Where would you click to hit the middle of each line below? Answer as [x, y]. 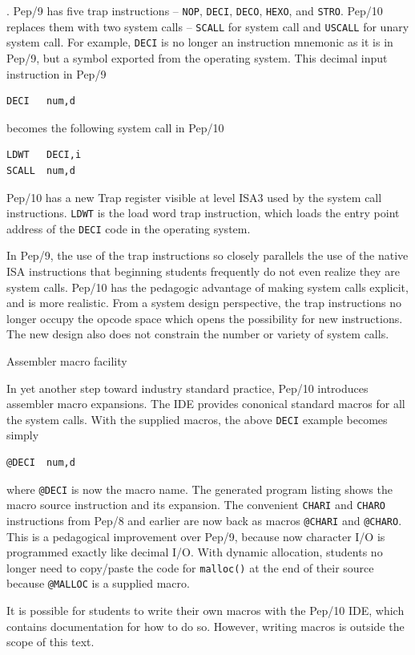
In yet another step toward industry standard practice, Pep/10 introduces [187, 388]
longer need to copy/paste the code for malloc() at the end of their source [190, 567]
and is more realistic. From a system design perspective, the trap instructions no [204, 303]
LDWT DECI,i [44, 155]
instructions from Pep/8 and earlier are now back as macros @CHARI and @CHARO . [204, 520]
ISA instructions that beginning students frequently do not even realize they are [203, 271]
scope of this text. [50, 642]
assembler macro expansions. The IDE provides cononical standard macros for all [206, 404]
